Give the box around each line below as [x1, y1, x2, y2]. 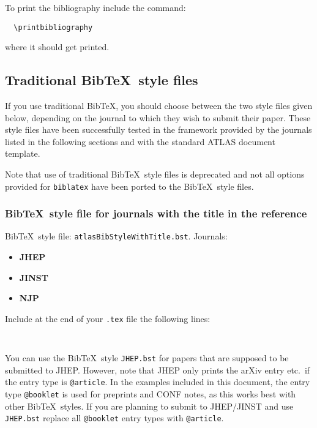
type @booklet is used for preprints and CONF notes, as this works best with [5, 388, 296, 400]
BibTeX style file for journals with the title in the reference [5, 206, 307, 221]
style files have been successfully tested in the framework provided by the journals [5, 123, 312, 136]
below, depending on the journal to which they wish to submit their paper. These [5, 111, 311, 124]
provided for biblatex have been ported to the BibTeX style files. [5, 179, 254, 192]
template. [5, 147, 40, 160]
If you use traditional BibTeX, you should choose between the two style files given [5, 99, 313, 112]
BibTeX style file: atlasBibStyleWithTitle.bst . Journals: [5, 230, 228, 242]
